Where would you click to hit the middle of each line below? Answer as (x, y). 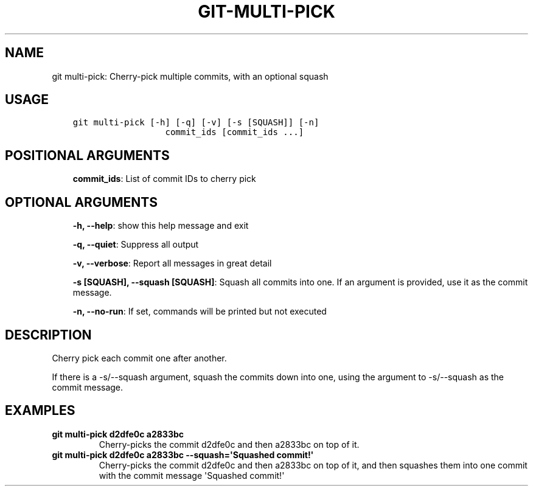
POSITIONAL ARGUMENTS (87, 155)
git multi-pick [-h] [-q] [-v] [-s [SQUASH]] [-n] (196, 123)
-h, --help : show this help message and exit (161, 226)
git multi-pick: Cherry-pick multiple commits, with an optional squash (190, 76)
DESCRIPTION (48, 335)
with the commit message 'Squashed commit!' (192, 475)
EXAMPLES (40, 411)
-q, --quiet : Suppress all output (136, 245)
